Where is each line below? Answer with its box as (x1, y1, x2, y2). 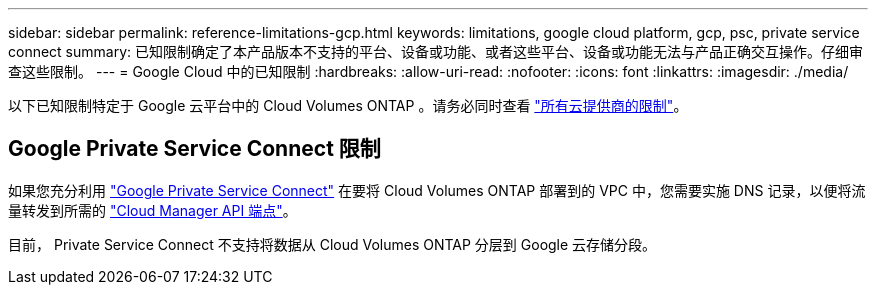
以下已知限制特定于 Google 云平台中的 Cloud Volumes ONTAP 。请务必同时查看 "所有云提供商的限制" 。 (8, 97, 688, 114)
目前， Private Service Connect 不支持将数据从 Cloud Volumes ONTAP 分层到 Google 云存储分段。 (8, 235, 657, 253)
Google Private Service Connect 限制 (8, 136, 381, 162)
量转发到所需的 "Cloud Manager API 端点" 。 (8, 201, 297, 219)
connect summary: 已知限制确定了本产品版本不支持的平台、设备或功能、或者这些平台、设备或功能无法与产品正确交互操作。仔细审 (8, 43, 863, 60)
